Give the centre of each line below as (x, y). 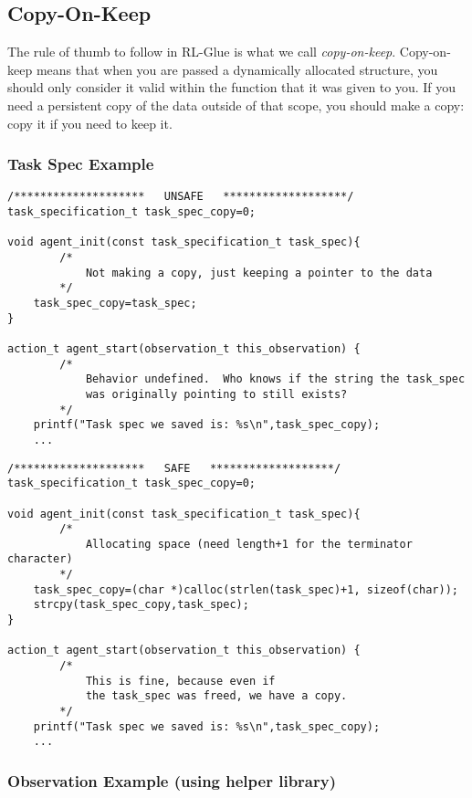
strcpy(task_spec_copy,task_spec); (141, 605)
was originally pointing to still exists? (216, 394)
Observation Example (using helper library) (172, 780)
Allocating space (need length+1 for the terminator (249, 544)
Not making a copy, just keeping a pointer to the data (259, 273)
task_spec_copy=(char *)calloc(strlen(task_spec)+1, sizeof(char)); (246, 589)
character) (40, 559)
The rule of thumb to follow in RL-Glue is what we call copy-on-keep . (202, 52)
